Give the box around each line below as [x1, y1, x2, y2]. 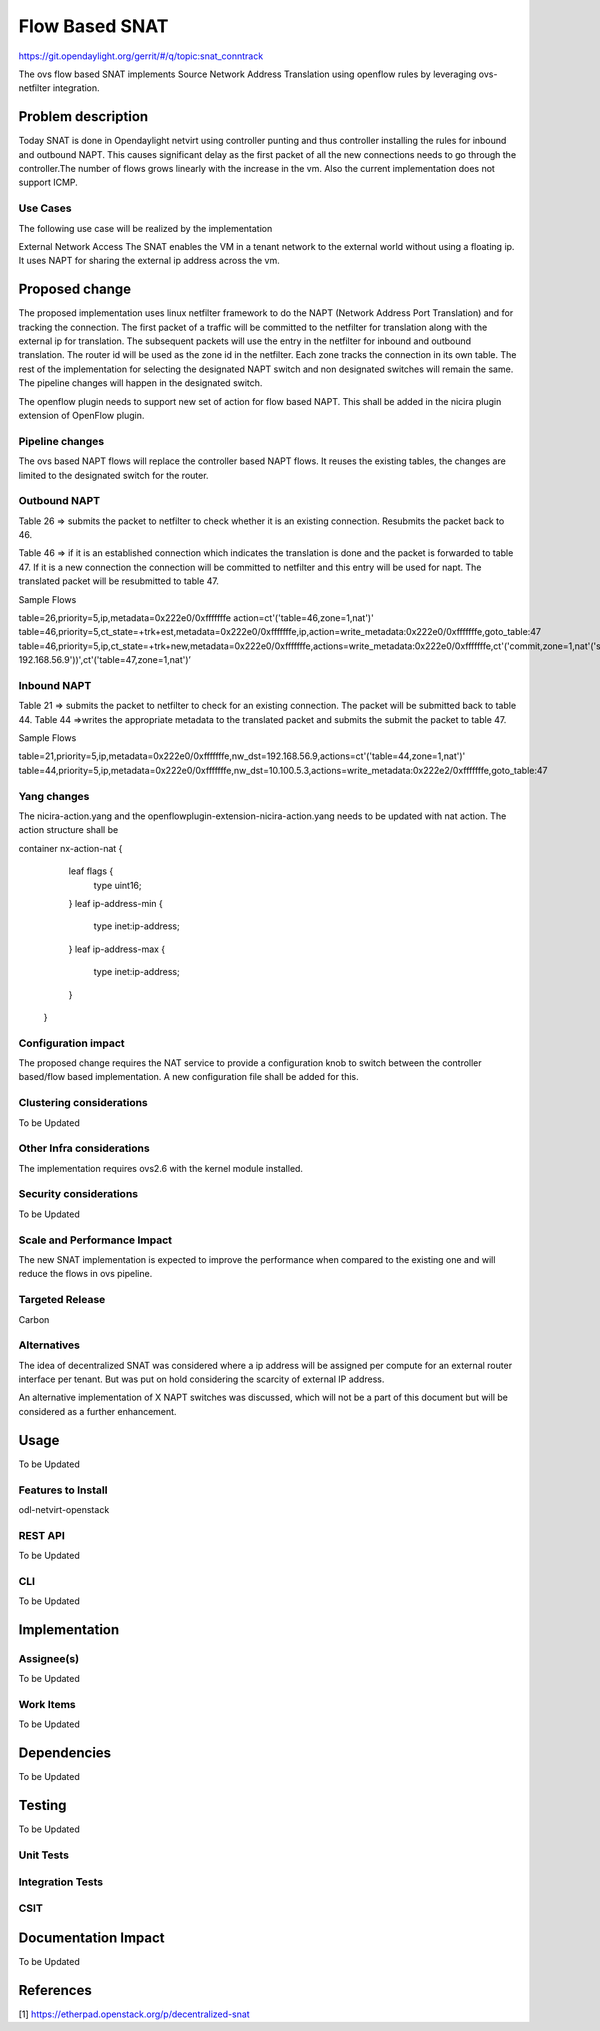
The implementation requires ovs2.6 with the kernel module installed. [18, 1162, 304, 1174]
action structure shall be [18, 824, 119, 836]
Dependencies [18, 1745, 112, 1762]
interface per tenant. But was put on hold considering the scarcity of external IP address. [18, 1373, 385, 1385]
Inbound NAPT [18, 678, 92, 692]
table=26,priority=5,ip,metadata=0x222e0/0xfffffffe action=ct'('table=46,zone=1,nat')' [18, 611, 374, 624]
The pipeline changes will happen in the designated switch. [18, 377, 263, 389]
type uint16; [93, 879, 142, 891]
